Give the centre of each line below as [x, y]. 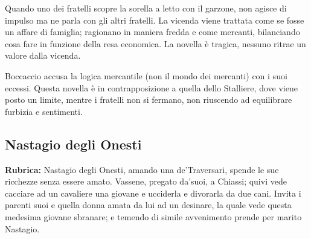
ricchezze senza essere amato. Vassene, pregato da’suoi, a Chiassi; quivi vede [146, 181]
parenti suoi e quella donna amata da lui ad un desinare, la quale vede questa [148, 205]
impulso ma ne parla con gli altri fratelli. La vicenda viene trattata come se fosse [155, 20]
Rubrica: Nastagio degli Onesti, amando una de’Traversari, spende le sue [142, 169]
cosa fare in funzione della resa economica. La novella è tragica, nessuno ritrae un [155, 43]
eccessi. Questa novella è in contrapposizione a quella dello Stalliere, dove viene [151, 87]
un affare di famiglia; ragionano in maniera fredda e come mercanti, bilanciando [152, 32]
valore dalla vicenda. [43, 55]
